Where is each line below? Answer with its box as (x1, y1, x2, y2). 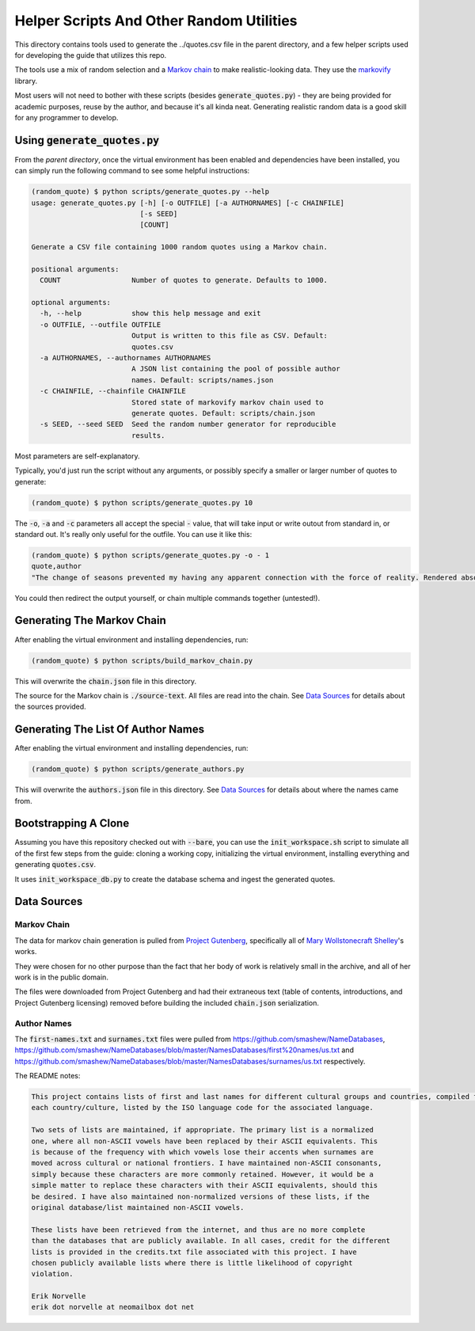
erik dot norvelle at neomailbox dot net (31, 1302, 195, 1312)
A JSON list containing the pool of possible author (131, 364, 340, 374)
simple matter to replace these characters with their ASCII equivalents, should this (31, 1181, 378, 1190)
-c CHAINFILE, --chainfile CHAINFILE (40, 386, 186, 396)
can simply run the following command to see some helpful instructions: (14, 166, 250, 176)
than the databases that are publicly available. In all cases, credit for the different (31, 1236, 391, 1245)
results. (131, 431, 165, 439)
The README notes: (14, 1071, 81, 1081)
